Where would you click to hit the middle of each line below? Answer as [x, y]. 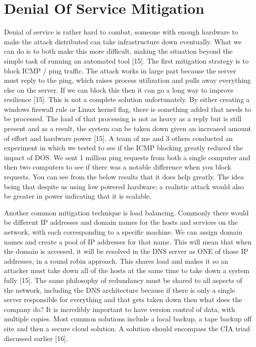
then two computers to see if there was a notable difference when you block [118, 167]
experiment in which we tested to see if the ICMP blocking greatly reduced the [124, 148]
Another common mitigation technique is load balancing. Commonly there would [127, 212]
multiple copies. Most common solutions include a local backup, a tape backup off [128, 319]
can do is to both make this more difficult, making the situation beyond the [118, 51]
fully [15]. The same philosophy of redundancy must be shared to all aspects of [123, 280]
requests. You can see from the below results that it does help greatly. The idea [124, 177]
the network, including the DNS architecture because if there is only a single [120, 290]
